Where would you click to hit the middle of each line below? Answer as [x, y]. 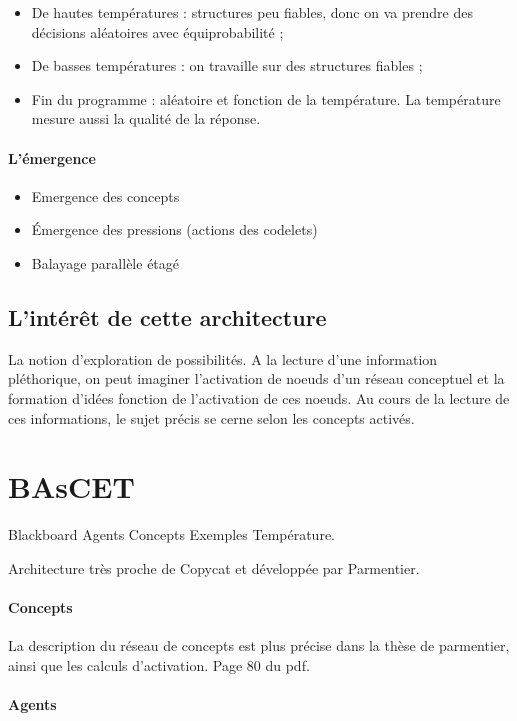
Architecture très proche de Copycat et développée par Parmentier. [214, 567]
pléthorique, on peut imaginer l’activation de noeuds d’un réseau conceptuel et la [256, 378]
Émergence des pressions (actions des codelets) [174, 229]
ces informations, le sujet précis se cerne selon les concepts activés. [211, 417]
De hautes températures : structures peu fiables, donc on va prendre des [252, 12]
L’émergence [52, 157]
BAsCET [71, 486]
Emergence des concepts [105, 195]
